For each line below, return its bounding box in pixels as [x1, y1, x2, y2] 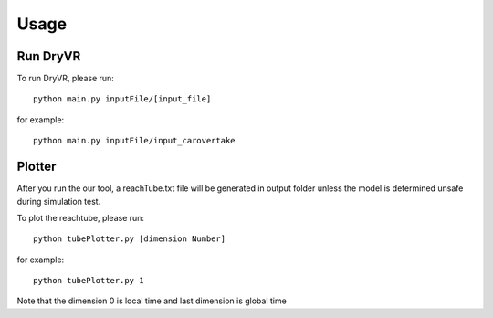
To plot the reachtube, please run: [16, 212, 145, 223]
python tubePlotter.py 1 [33, 275, 144, 286]
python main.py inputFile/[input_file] [33, 94, 212, 104]
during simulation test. [16, 196, 101, 207]
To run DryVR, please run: [16, 73, 114, 84]
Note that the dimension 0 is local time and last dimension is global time [16, 295, 287, 306]
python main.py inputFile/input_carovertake [33, 135, 236, 146]
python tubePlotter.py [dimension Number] [33, 234, 226, 244]
